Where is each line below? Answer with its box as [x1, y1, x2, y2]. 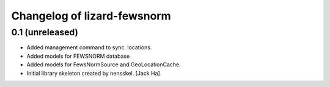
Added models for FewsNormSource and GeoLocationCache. [26, 61, 182, 68]
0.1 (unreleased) [11, 27, 79, 38]
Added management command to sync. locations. [26, 44, 152, 51]
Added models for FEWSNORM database [26, 52, 130, 60]
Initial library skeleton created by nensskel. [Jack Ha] [26, 69, 160, 77]
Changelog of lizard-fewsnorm [11, 9, 171, 23]
